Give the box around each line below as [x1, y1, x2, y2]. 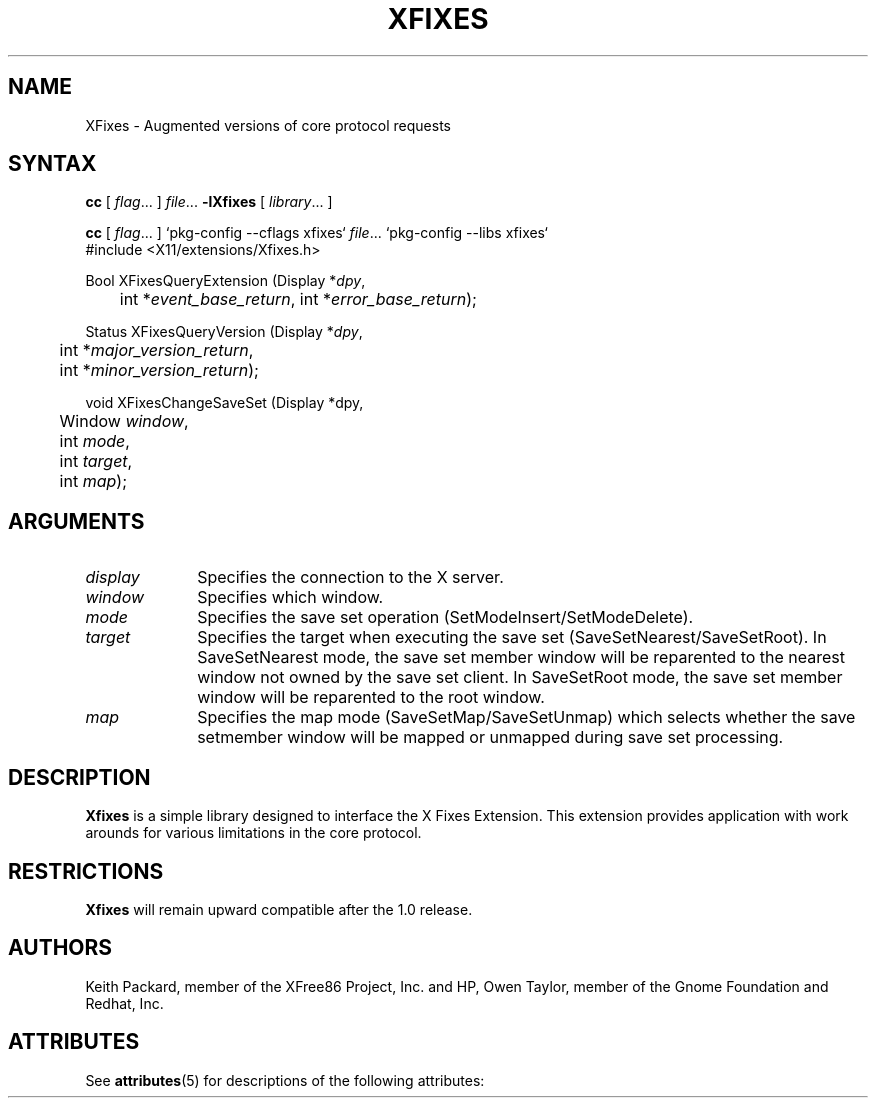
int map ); [59, 471, 127, 492]
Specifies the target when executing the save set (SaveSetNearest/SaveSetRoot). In [197, 627, 827, 648]
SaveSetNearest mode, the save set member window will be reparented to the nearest [197, 647, 846, 668]
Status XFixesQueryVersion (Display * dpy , [85, 323, 363, 341]
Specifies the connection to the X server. [197, 567, 504, 588]
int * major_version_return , [59, 340, 254, 361]
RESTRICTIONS [8, 858, 164, 884]
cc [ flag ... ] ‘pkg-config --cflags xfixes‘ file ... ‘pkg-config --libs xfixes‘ [85, 224, 548, 242]
